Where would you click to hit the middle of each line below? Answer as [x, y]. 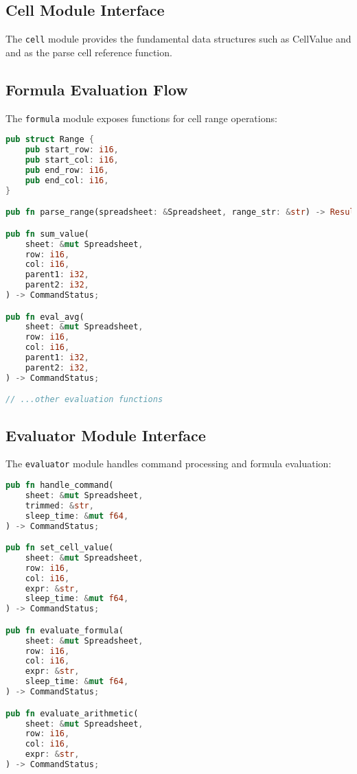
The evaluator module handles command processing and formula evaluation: [169, 464]
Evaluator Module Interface [106, 435]
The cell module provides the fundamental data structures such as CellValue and [178, 39]
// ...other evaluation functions [84, 400]
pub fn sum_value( [47, 234]
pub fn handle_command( [60, 485]
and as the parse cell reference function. [89, 52]
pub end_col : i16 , [67, 180]
